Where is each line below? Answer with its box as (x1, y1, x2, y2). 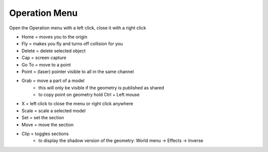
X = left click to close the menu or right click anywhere (21, 101, 134, 107)
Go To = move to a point (21, 62, 71, 68)
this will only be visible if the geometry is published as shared (38, 84, 164, 90)
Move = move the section (21, 122, 74, 128)
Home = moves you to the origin (21, 34, 88, 40)
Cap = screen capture (21, 55, 67, 61)
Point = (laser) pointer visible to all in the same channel (21, 69, 134, 75)
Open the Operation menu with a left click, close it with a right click (9, 25, 146, 31)
